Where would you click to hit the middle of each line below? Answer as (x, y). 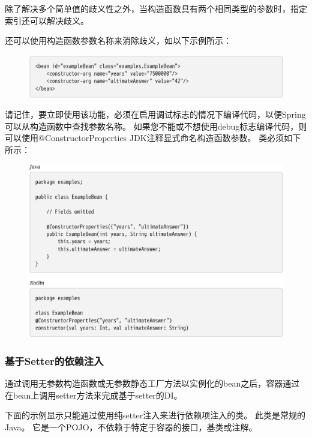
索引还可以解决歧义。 (47, 20)
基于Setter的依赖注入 (54, 360)
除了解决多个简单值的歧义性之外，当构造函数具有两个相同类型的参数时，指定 (156, 8)
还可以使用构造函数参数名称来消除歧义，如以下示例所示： (118, 41)
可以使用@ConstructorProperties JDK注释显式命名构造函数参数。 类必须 (145, 138)
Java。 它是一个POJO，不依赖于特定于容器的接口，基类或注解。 (131, 426)
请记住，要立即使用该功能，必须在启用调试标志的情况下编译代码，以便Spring (155, 114)
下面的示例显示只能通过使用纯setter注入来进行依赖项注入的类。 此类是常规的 (155, 415)
